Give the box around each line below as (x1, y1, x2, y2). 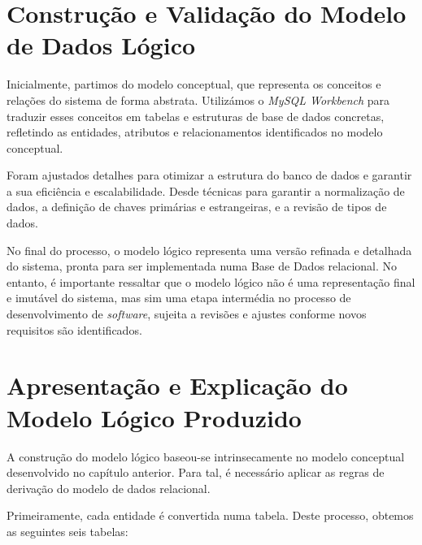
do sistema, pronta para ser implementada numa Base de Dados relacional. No (7, 257, 398, 275)
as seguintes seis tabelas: (7, 522, 128, 539)
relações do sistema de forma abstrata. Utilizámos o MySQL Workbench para (7, 91, 390, 108)
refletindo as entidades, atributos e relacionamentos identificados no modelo (7, 123, 383, 141)
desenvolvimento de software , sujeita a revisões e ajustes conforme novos (7, 305, 367, 322)
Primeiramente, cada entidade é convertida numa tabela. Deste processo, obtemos (7, 507, 414, 524)
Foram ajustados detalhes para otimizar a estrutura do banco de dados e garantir (7, 167, 412, 184)
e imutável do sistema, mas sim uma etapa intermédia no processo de (7, 289, 351, 306)
